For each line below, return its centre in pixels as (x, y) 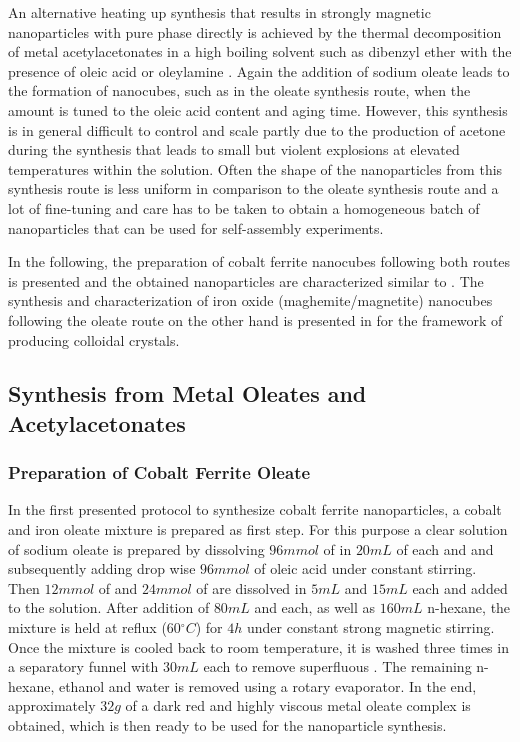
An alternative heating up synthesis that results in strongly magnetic (219, 12)
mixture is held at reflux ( (87, 627)
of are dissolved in (251, 587)
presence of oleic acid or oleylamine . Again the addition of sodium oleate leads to (259, 70)
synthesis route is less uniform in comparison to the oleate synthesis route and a (253, 188)
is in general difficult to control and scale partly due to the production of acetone (257, 129)
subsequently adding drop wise (102, 568)
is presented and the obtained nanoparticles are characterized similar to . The (246, 280)
